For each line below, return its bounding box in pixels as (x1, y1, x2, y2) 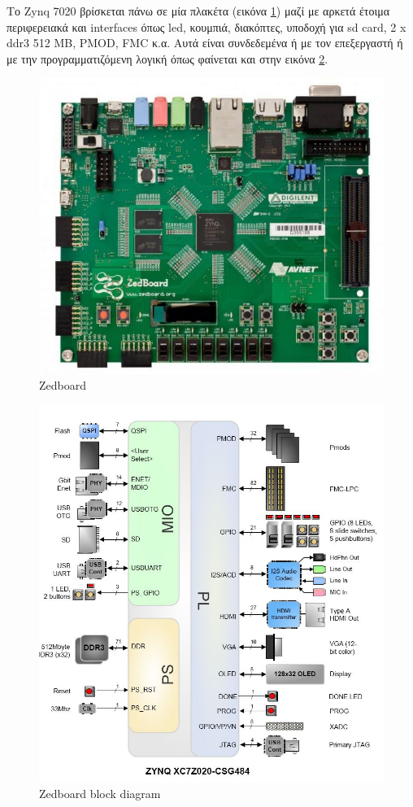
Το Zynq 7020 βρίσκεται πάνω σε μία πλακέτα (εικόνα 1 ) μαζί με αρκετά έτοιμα (7, 2, 390, 19)
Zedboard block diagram (39, 785, 161, 802)
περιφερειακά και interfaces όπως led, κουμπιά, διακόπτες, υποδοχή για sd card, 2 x (7, 18, 406, 35)
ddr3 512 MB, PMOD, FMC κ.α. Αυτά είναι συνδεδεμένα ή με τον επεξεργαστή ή (7, 34, 403, 51)
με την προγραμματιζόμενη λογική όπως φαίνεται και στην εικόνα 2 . (7, 50, 328, 67)
